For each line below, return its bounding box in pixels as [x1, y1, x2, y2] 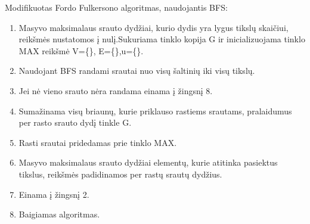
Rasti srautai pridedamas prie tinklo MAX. [18, 136, 177, 148]
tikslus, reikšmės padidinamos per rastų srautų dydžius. [18, 167, 222, 180]
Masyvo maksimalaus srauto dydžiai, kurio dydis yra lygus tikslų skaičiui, [18, 21, 289, 33]
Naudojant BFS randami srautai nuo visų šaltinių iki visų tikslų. [18, 64, 255, 77]
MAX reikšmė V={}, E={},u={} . [18, 44, 144, 57]
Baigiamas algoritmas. [18, 208, 100, 220]
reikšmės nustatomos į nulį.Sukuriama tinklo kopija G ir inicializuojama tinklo [18, 33, 305, 45]
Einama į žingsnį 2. [18, 188, 89, 200]
